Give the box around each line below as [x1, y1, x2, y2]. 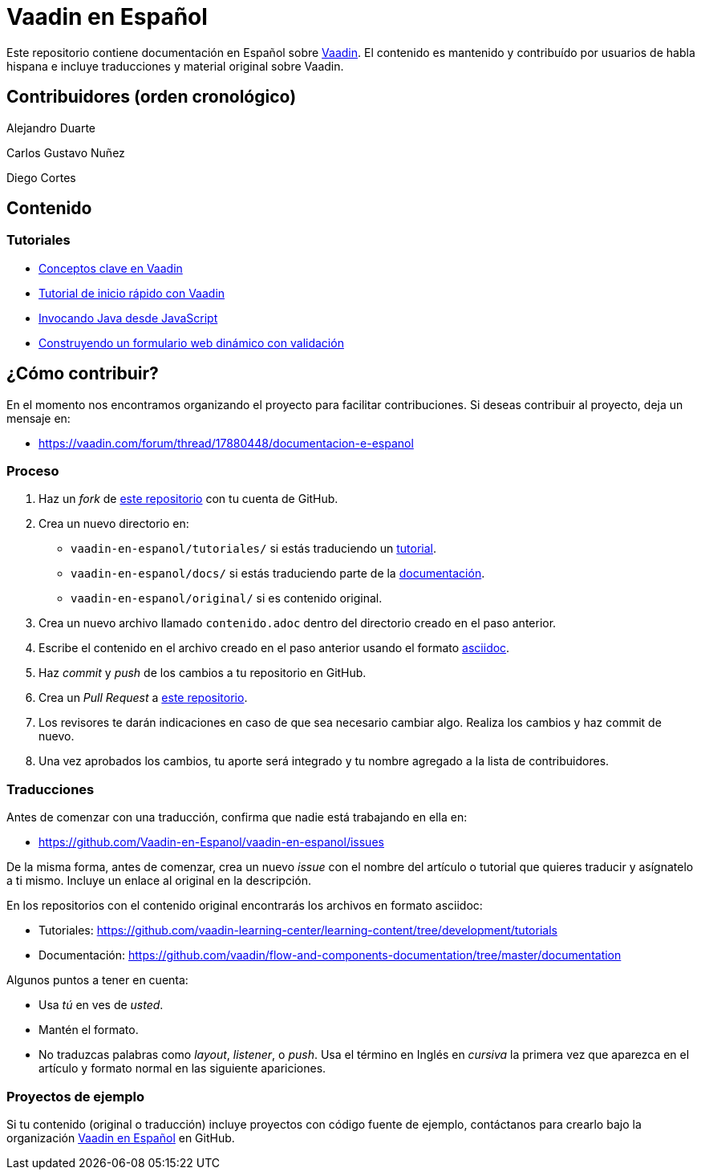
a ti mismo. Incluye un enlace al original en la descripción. [6, 874, 312, 888]
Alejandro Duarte [6, 120, 96, 135]
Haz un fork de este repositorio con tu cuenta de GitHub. [38, 492, 338, 506]
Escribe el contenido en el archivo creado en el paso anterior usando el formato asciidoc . [38, 641, 510, 655]
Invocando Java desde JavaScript [38, 310, 218, 325]
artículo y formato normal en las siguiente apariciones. [38, 1061, 326, 1076]
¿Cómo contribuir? [6, 363, 159, 384]
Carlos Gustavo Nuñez [6, 145, 125, 160]
